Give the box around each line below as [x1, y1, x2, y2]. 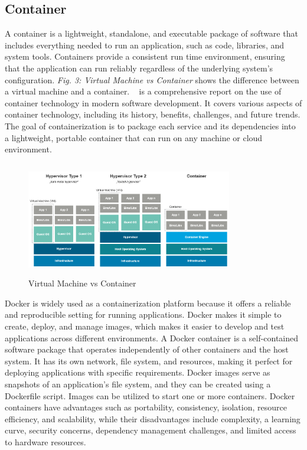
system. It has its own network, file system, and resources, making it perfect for [5, 354, 293, 367]
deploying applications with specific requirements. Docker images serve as [5, 366, 270, 379]
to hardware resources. [5, 436, 86, 448]
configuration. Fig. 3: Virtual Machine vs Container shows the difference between [5, 73, 299, 86]
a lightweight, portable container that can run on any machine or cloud [5, 131, 263, 144]
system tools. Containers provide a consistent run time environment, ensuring [5, 50, 285, 63]
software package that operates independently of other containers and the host [5, 343, 289, 356]
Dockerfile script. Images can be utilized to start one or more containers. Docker [5, 389, 295, 402]
